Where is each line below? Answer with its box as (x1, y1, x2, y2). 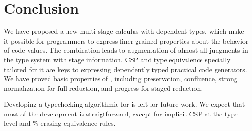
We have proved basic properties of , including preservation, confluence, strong (4, 73, 237, 84)
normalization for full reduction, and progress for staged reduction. (4, 83, 203, 93)
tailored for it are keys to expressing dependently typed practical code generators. (4, 64, 247, 74)
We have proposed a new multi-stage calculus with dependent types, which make (4, 26, 244, 36)
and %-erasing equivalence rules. (19, 118, 116, 128)
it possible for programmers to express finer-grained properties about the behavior (4, 35, 249, 45)
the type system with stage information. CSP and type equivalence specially (4, 54, 231, 64)
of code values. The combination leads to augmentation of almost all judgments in (4, 45, 248, 55)
